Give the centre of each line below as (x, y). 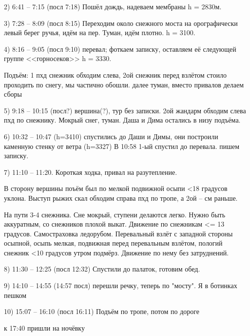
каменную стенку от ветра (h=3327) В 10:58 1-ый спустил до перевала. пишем (122, 146)
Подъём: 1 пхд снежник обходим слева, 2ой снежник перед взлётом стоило (115, 74)
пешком (15, 295)
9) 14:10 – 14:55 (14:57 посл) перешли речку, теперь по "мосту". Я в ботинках (121, 285)
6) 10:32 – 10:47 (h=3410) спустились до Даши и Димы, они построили (111, 136)
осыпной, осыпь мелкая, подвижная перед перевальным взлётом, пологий (113, 243)
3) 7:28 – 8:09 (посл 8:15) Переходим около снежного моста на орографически (121, 23)
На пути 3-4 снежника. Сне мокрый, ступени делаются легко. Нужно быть (115, 214)
